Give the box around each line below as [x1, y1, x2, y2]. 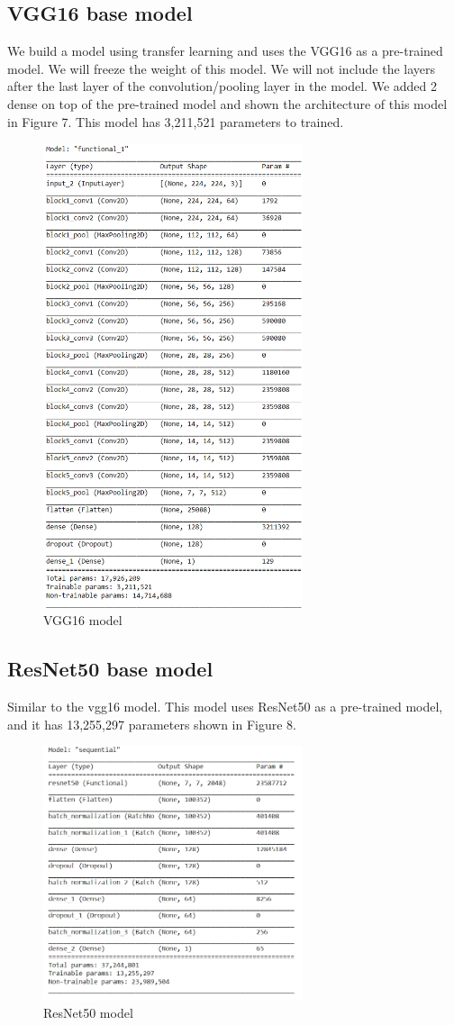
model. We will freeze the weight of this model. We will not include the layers [7, 59, 436, 77]
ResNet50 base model [7, 655, 213, 683]
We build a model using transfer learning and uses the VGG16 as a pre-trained [7, 41, 443, 60]
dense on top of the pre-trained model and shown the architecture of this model [7, 94, 448, 113]
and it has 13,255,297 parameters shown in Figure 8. [7, 714, 296, 733]
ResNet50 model [43, 1003, 133, 1022]
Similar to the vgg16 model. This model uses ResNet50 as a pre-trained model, [7, 697, 443, 716]
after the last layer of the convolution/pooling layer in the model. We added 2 [7, 77, 437, 95]
